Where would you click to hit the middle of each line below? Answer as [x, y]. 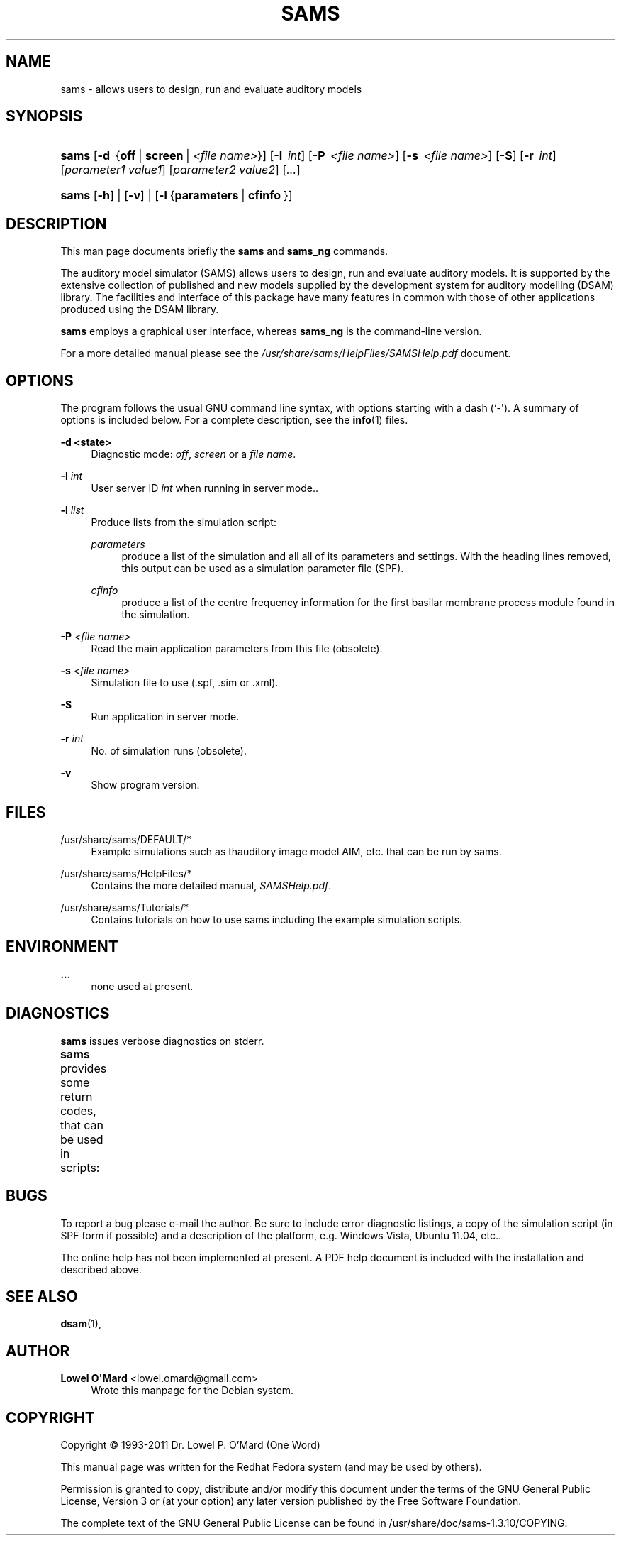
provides [83, 1068]
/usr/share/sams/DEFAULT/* [126, 839]
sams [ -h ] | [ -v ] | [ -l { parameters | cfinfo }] [177, 196]
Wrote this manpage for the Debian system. [192, 1391]
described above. [101, 1269]
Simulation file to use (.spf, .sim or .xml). [185, 683]
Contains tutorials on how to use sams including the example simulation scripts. [277, 919]
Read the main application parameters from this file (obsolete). [237, 649]
